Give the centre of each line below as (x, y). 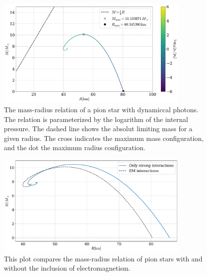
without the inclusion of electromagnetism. (67, 268)
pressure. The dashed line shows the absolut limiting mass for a (98, 129)
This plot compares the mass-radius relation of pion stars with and (103, 258)
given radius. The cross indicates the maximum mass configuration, (104, 138)
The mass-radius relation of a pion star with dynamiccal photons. (101, 110)
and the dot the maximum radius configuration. (75, 147)
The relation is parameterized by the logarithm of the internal (96, 119)
